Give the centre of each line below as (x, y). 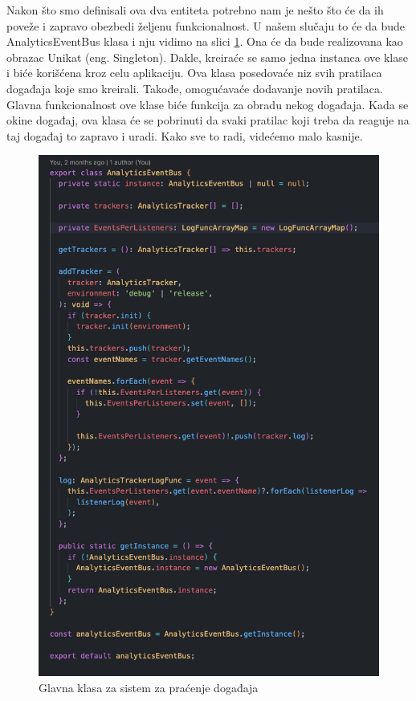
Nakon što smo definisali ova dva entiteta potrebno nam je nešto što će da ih (195, 10)
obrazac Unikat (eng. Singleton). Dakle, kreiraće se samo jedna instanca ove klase (207, 57)
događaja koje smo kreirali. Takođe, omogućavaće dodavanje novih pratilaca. (195, 88)
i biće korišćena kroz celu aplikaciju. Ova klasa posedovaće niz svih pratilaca (194, 73)
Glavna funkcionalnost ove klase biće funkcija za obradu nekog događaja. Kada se (208, 104)
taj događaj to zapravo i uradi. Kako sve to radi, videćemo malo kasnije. (185, 135)
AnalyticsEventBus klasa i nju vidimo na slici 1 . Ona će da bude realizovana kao (205, 41)
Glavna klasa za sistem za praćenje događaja (149, 687)
